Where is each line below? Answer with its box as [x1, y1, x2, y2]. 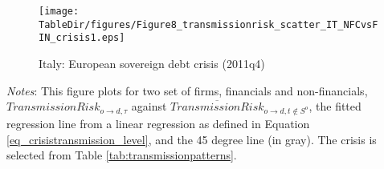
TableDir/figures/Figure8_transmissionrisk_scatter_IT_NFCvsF [39, 18, 378, 30]
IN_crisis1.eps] [39, 32, 125, 44]
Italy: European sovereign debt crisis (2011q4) [39, 54, 265, 71]
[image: [39, 6, 80, 17]
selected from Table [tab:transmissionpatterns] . [6, 147, 237, 163]
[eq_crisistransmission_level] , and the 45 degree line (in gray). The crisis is [6, 131, 377, 147]
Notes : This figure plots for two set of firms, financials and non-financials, [6, 82, 368, 99]
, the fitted [308, 98, 362, 115]
